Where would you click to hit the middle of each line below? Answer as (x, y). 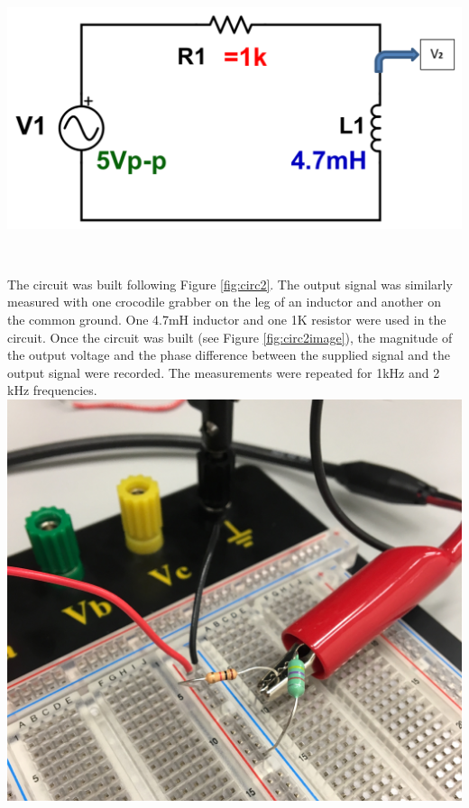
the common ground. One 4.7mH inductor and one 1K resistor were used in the (227, 319)
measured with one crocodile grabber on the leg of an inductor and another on (225, 302)
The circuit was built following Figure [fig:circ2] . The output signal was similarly (230, 284)
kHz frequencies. (52, 390)
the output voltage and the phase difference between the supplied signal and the (229, 355)
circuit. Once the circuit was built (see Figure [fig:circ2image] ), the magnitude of (230, 337)
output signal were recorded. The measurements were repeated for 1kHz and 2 (224, 372)
